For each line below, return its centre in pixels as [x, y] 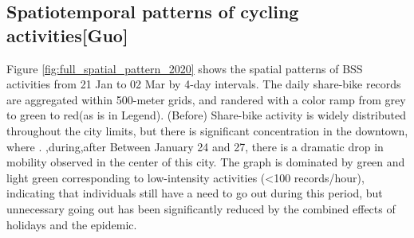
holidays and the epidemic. [72, 224]
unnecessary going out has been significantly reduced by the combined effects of [201, 208]
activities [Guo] [67, 35]
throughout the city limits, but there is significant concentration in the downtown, [207, 130]
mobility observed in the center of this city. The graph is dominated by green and [206, 162]
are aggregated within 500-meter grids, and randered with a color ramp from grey [206, 99]
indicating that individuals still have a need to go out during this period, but [195, 193]
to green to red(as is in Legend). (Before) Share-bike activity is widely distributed [207, 115]
